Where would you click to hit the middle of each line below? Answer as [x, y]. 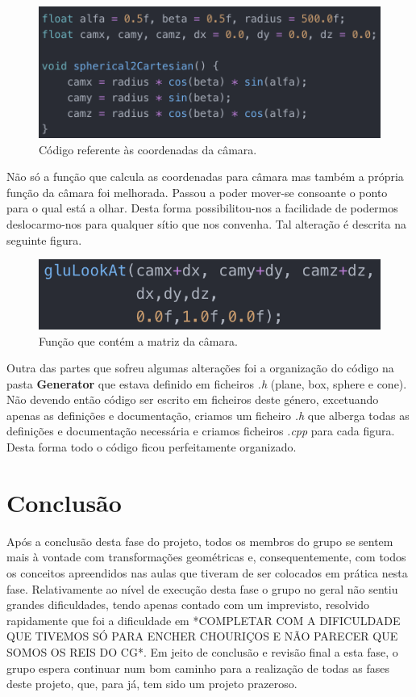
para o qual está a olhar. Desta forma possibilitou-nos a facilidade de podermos [202, 208]
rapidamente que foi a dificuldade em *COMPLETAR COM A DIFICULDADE [204, 620]
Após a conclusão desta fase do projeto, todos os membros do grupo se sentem [200, 541]
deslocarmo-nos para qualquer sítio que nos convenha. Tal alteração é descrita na [207, 224]
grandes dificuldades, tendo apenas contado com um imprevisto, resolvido [188, 605]
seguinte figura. [44, 239]
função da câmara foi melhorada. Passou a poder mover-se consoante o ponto [197, 192]
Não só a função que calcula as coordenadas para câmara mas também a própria [205, 176]
